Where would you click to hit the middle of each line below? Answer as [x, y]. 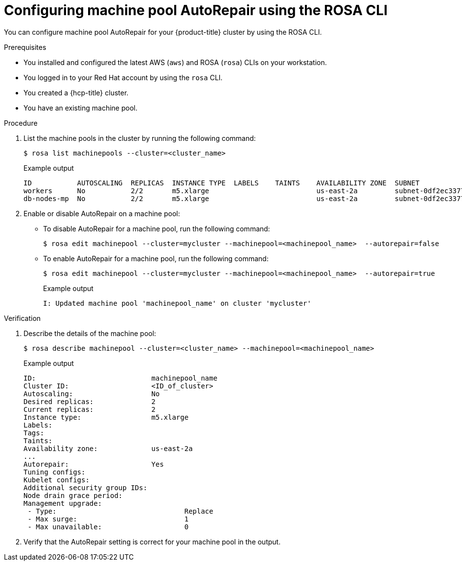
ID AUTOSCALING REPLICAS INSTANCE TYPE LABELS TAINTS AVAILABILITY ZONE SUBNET [222, 183]
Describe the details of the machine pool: [90, 333]
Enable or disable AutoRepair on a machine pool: [102, 213]
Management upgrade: [63, 503]
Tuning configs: [55, 472]
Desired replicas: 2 [90, 401]
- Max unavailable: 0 [108, 527]
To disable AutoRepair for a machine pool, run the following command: [157, 228]
